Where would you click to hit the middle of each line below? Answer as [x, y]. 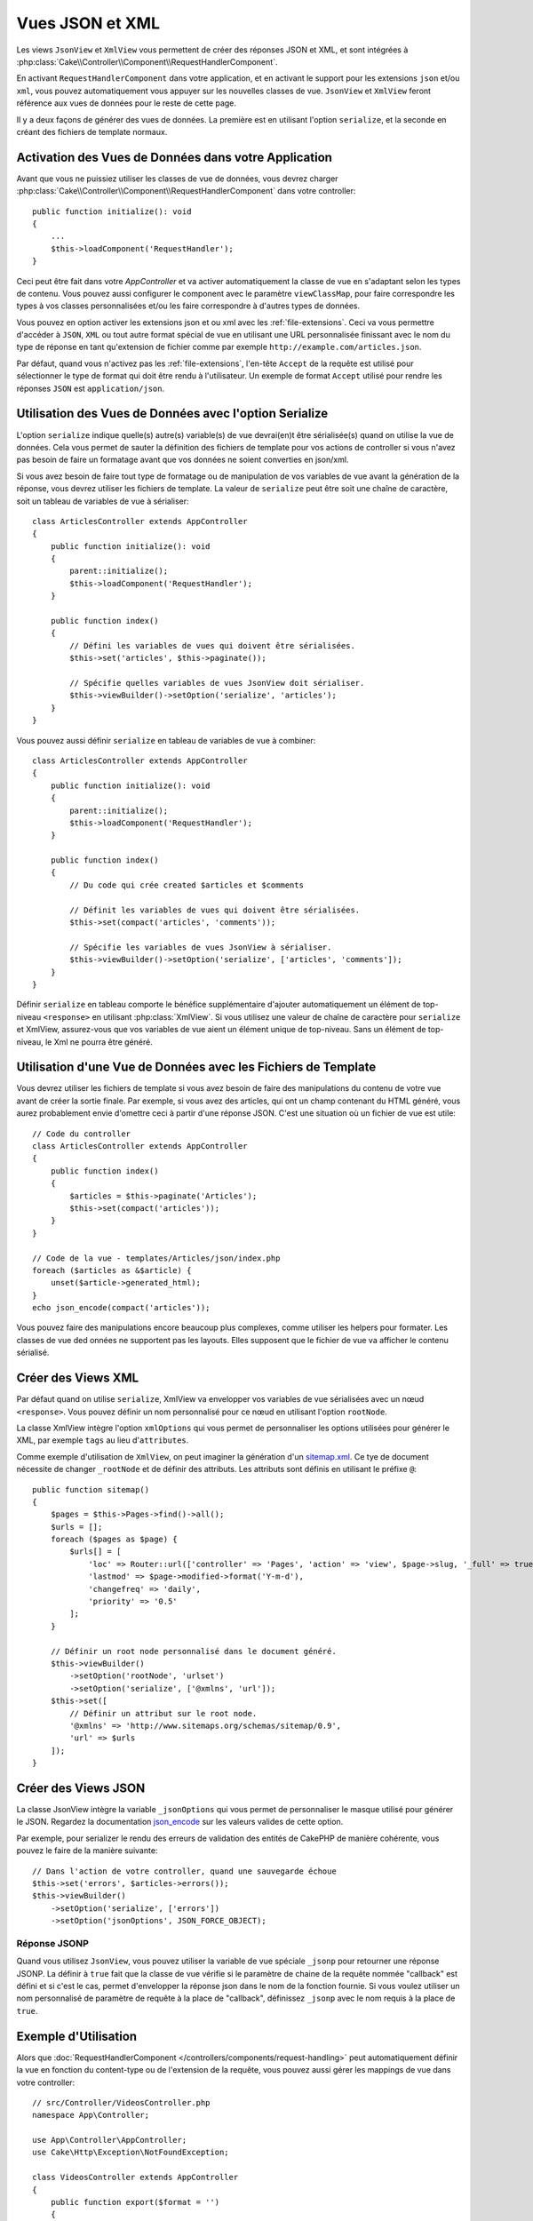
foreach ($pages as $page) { [114, 1540]
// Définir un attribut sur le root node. [163, 1713]
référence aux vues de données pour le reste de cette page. [127, 103]
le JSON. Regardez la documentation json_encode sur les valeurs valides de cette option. [180, 1822]
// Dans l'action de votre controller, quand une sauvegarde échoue [184, 1871]
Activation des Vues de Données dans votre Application [175, 157]
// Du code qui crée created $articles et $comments [187, 885]
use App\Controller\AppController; [110, 2140]
